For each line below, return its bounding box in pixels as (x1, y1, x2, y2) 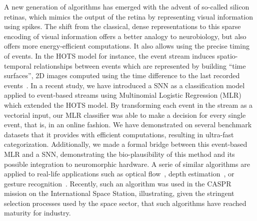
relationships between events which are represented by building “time (33, 60, 246, 71)
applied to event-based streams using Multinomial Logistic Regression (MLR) (4, 90, 241, 100)
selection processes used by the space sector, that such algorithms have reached (4, 197, 246, 208)
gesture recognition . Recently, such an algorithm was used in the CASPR (4, 178, 231, 188)
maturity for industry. (4, 207, 71, 218)
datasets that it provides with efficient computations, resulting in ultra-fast (4, 129, 234, 139)
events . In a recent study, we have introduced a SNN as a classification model (4, 80, 245, 90)
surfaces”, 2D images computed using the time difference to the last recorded (4, 70, 240, 81)
